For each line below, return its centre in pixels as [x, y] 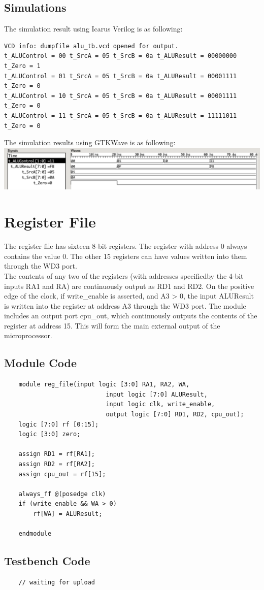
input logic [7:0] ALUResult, [157, 394]
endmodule [35, 534]
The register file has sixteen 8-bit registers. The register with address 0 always [126, 246]
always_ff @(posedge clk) [62, 494]
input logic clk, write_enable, [160, 404]
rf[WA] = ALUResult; [68, 514]
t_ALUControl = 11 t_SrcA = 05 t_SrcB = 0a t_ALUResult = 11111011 [121, 116]
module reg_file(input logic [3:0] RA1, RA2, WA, [104, 385]
